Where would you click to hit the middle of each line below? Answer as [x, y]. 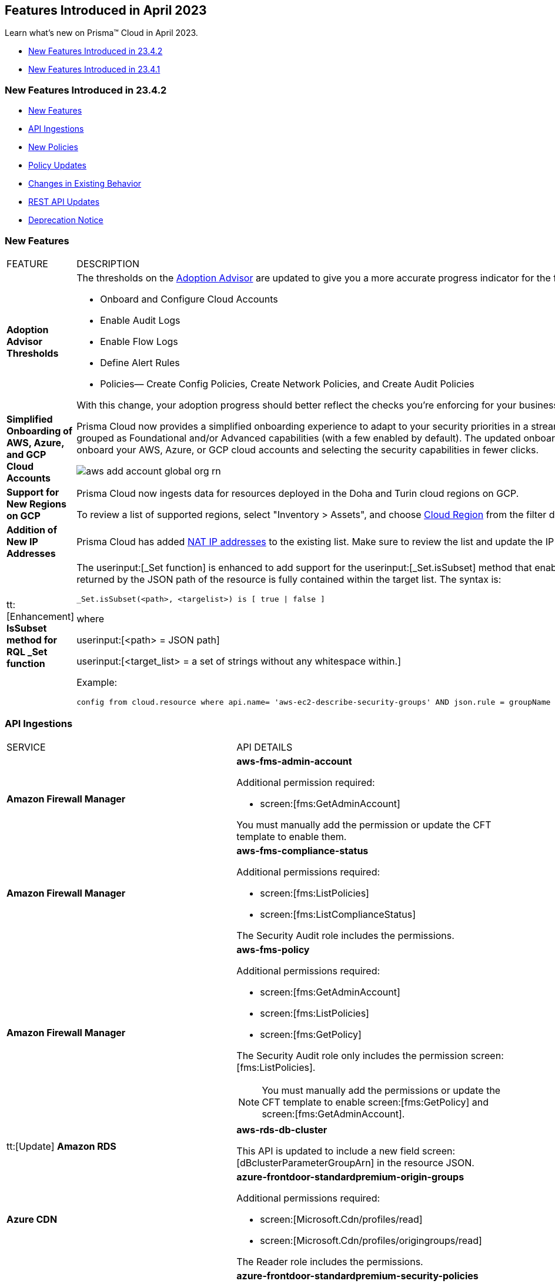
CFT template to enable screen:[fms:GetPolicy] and [375, 1102]
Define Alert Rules [140, 362]
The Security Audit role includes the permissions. [345, 935]
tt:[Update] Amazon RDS [61, 1146]
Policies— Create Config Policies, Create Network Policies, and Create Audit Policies [287, 384]
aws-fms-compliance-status [302, 850]
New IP [22, 541]
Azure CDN [32, 1219]
